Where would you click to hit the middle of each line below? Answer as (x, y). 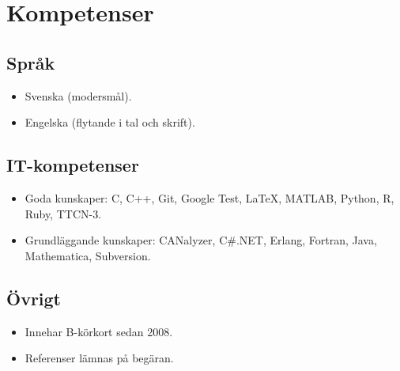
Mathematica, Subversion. (88, 255)
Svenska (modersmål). (78, 95)
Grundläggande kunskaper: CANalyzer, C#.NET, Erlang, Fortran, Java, (201, 240)
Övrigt (34, 298)
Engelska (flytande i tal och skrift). (110, 122)
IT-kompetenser (73, 165)
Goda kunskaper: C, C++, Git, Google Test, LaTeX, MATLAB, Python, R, (209, 197)
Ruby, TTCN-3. (63, 213)
